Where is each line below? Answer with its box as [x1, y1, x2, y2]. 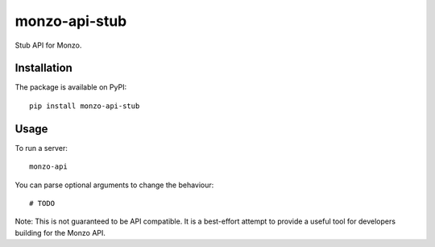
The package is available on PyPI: [14, 82, 127, 92]
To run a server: [14, 143, 68, 153]
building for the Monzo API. [14, 228, 106, 237]
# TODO [29, 199, 56, 207]
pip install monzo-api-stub [29, 101, 140, 111]
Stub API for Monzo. [14, 40, 82, 50]
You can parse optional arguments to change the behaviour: [14, 180, 214, 190]
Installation [14, 61, 72, 75]
